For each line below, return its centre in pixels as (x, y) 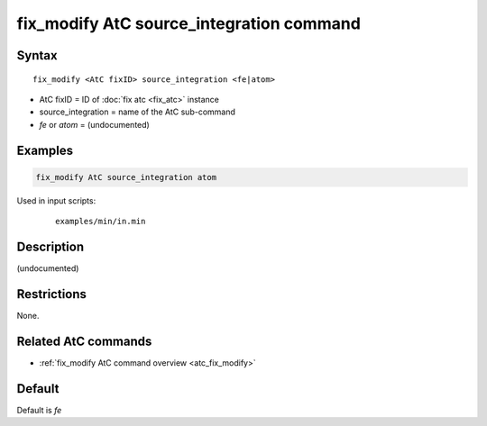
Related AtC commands (84, 341)
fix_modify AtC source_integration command (188, 23)
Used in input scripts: (56, 200)
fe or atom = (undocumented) (95, 124)
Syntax (37, 55)
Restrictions (52, 294)
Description (51, 246)
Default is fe (39, 410)
